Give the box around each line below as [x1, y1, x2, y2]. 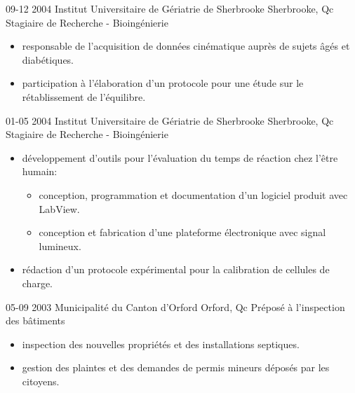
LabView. [39, 201, 80, 216]
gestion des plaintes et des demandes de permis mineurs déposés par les [22, 360, 330, 375]
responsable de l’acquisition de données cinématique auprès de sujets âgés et [22, 39, 350, 53]
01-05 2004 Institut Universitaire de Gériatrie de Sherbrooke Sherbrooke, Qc [6, 113, 334, 127]
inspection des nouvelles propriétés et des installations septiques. [22, 336, 300, 351]
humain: [22, 164, 58, 179]
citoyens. [22, 373, 60, 388]
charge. [22, 275, 53, 290]
